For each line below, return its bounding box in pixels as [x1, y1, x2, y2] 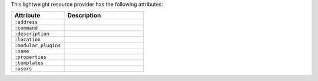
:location [14, 37, 41, 43]
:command [14, 25, 38, 31]
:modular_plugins [14, 43, 61, 49]
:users [14, 66, 32, 72]
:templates [14, 60, 44, 66]
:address [14, 19, 38, 26]
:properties [14, 54, 47, 61]
